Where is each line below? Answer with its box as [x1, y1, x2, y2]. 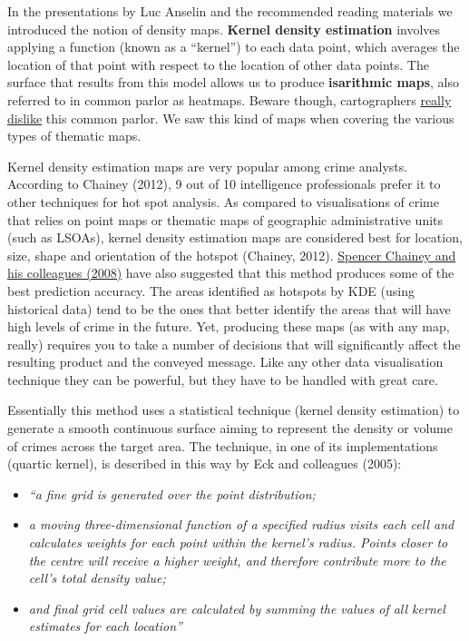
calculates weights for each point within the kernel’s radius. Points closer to [28, 533, 448, 552]
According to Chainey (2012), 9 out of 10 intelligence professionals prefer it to [7, 174, 441, 193]
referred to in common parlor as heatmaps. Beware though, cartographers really [7, 90, 452, 109]
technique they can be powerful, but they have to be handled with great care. [7, 370, 438, 389]
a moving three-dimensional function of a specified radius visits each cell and [28, 515, 454, 534]
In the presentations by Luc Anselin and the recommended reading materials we [7, 2, 453, 20]
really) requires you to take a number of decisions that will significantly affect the [7, 334, 461, 353]
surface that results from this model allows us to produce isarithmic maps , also [7, 73, 459, 92]
